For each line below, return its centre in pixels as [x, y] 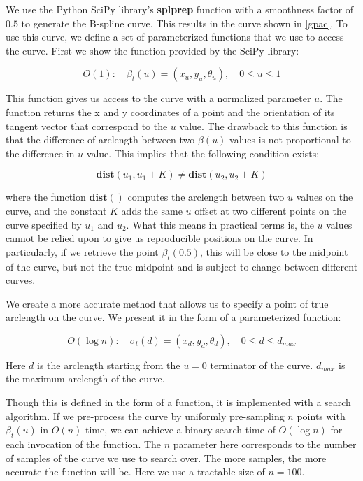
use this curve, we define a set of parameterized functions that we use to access [175, 37]
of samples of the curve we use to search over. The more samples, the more [166, 458]
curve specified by [44, 224]
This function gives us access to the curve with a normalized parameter [158, 98]
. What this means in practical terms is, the [220, 224]
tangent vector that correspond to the [87, 125]
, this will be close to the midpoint [274, 251]
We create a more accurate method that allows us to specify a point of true [167, 303]
